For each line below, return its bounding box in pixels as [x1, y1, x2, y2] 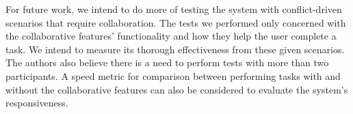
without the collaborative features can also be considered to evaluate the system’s [5, 82, 348, 96]
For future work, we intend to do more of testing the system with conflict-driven [5, 2, 342, 16]
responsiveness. [5, 96, 68, 110]
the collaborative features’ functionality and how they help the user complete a [5, 29, 337, 43]
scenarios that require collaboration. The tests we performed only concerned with [5, 15, 346, 29]
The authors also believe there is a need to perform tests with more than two [5, 55, 329, 70]
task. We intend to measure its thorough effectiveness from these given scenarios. [5, 42, 345, 56]
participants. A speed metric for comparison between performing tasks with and [5, 68, 341, 83]
